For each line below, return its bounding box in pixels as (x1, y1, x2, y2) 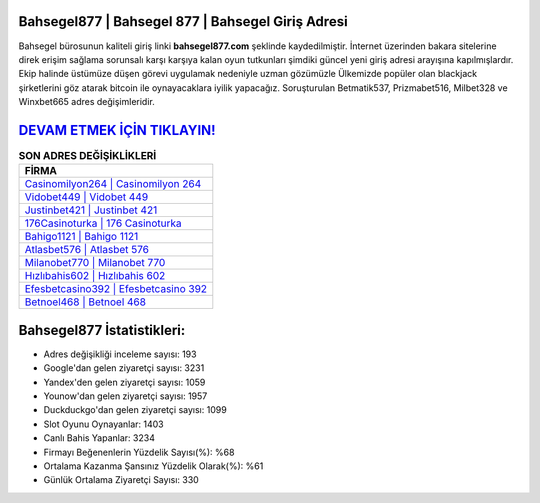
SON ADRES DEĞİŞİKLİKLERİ (18, 149, 157, 163)
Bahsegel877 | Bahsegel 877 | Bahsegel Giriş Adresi (18, 13, 349, 30)
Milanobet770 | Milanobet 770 (24, 256, 166, 270)
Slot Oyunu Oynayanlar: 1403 (43, 418, 164, 430)
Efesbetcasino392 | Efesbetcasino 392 (24, 282, 208, 296)
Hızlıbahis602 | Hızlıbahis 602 (24, 269, 166, 283)
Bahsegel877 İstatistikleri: (18, 321, 186, 339)
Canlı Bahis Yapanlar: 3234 (43, 432, 155, 444)
